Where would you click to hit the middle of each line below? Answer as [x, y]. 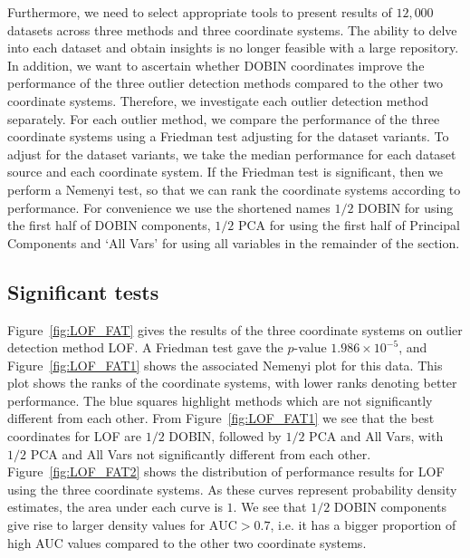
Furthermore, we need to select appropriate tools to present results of [200, 12]
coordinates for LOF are [74, 436]
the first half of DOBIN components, [109, 225]
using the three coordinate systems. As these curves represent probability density [232, 489]
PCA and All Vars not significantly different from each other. [201, 453]
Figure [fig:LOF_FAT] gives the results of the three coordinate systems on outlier [235, 329]
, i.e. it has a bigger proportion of [363, 525]
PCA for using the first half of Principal [349, 225]
